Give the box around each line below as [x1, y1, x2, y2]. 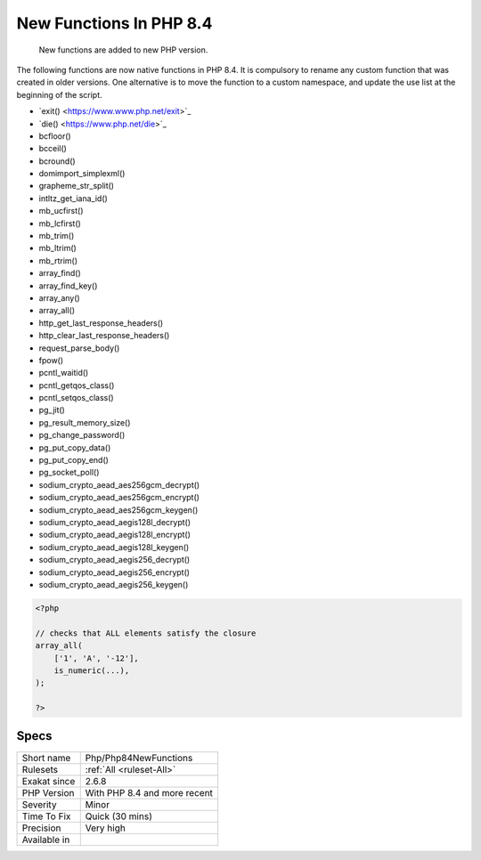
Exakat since [21, 775, 76, 787]
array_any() [38, 292, 80, 303]
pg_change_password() [38, 430, 126, 441]
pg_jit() [38, 405, 66, 416]
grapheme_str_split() [38, 181, 115, 191]
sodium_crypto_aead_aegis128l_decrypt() [38, 517, 192, 527]
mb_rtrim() [38, 255, 78, 266]
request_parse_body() [38, 343, 120, 353]
